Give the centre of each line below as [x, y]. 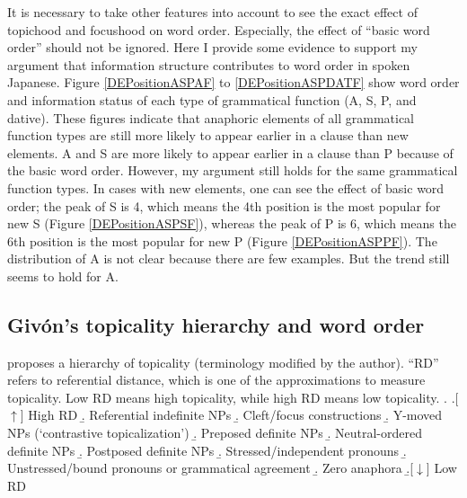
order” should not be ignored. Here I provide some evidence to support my [213, 47]
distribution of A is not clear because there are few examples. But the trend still [229, 258]
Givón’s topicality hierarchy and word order [216, 324]
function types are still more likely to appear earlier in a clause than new [208, 135]
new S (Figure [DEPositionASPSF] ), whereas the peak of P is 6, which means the [232, 223]
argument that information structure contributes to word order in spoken [209, 64]
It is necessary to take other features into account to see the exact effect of [212, 12]
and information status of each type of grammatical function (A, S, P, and [212, 99]
